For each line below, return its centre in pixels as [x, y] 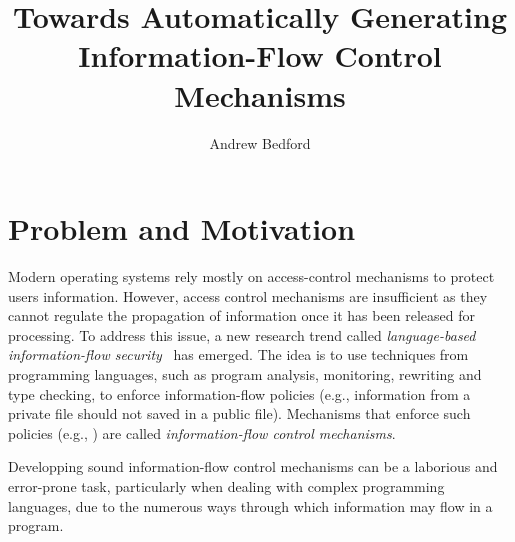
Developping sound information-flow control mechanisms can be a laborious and [253, 466]
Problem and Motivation [182, 228]
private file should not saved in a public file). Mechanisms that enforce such [239, 413]
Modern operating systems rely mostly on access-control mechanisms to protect [251, 276]
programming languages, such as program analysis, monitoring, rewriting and [245, 374]
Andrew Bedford [260, 142]
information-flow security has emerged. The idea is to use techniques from [238, 354]
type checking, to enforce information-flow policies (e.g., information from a [239, 393]
